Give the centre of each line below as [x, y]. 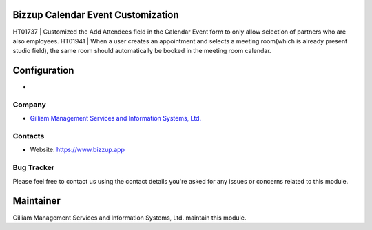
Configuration [43, 71]
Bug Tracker [34, 167]
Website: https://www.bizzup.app [77, 150]
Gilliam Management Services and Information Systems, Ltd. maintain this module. [130, 218]
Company [29, 105]
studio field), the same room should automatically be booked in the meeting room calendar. [142, 51]
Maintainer [37, 201]
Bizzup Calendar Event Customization [96, 15]
